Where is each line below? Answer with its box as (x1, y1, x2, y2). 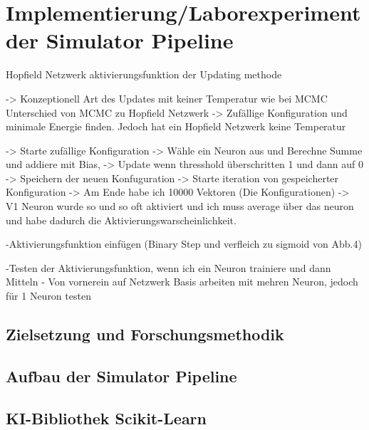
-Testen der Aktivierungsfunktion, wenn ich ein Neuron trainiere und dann (6, 260, 331, 275)
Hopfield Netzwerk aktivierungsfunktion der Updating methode (6, 67, 282, 82)
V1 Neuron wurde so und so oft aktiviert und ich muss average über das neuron (6, 199, 354, 214)
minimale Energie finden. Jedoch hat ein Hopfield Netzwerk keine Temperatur (6, 119, 346, 134)
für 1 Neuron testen (6, 288, 91, 303)
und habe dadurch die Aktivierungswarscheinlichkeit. (6, 212, 237, 227)
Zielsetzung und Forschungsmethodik (6, 323, 284, 345)
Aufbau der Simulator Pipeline (6, 365, 237, 387)
